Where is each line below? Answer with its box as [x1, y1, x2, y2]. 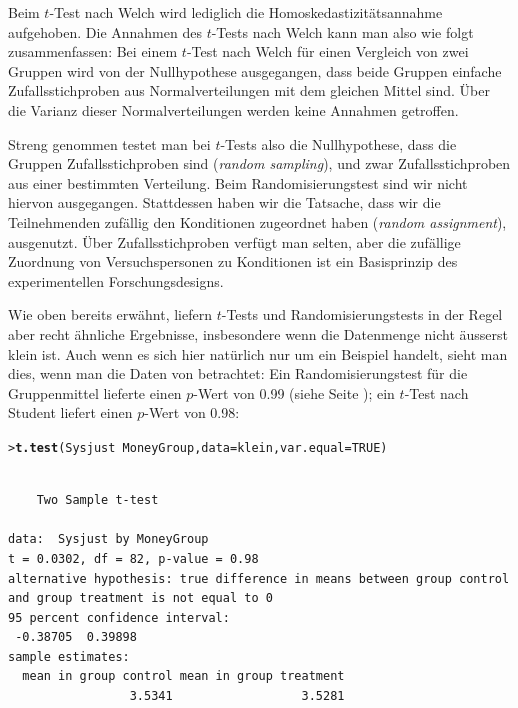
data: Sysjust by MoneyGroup [8, 532, 209, 547]
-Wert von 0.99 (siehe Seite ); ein [193, 382, 395, 403]
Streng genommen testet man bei [8, 133, 211, 154]
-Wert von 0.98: [144, 402, 240, 423]
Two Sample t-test [36, 493, 159, 508]
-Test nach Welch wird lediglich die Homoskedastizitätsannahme [49, 2, 443, 22]
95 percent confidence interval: [8, 610, 230, 625]
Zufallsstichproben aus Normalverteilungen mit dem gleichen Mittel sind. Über [8, 80, 490, 101]
